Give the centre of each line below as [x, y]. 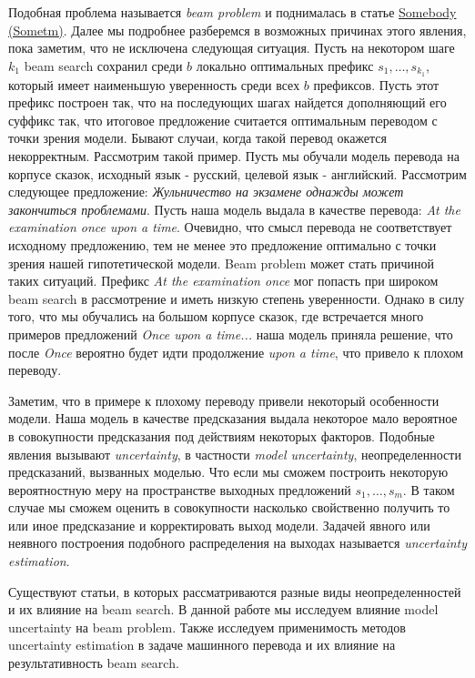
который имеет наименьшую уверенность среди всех [154, 84]
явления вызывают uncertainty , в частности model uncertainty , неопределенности [235, 454]
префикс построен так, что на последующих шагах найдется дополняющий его [227, 102]
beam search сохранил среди [103, 65]
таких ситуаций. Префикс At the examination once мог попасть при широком [223, 281]
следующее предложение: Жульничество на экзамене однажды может [206, 192]
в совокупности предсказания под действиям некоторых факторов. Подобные [222, 435]
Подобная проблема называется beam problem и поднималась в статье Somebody [232, 12]
